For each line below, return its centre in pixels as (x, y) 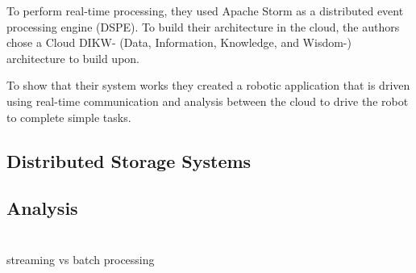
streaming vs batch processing (81, 259)
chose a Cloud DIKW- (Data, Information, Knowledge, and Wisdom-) (179, 42)
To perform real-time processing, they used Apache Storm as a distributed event (205, 10)
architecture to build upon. (73, 58)
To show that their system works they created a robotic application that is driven (208, 85)
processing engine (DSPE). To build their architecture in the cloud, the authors (203, 26)
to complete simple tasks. (69, 117)
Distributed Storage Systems (129, 160)
